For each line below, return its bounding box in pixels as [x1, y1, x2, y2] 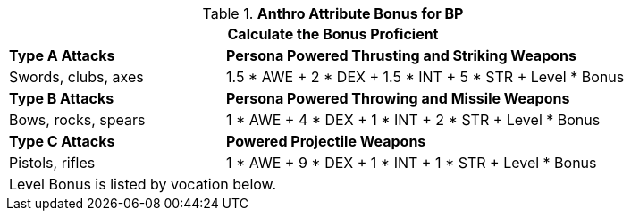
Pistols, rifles [9, 154, 96, 172]
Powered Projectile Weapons [225, 132, 426, 150]
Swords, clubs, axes [9, 68, 144, 86]
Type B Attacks [9, 89, 114, 107]
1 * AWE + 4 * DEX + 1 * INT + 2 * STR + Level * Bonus [225, 111, 601, 129]
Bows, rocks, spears [9, 111, 146, 129]
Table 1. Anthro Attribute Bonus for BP [202, 4, 464, 22]
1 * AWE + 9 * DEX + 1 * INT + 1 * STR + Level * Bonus [225, 154, 597, 172]
